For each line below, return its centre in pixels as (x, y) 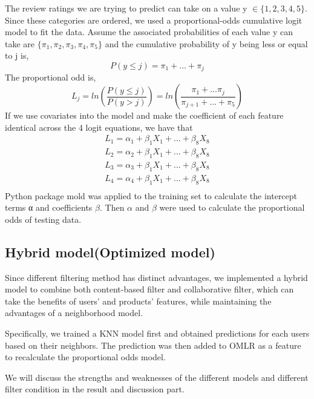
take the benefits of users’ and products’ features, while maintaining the (138, 301)
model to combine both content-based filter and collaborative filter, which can (149, 289)
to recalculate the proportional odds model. (85, 357)
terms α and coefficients (49, 207)
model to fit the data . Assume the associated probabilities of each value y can (149, 32)
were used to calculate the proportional (232, 207)
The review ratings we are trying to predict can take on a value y (126, 8)
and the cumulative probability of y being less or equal (206, 43)
